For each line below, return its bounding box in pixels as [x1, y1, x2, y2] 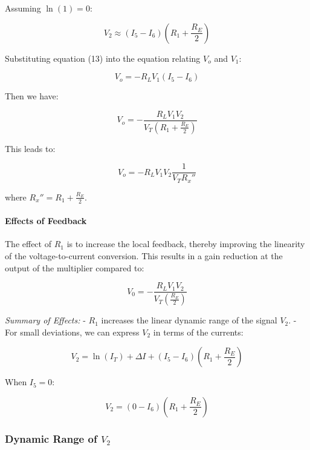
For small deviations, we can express [5, 325, 140, 338]
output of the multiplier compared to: [5, 261, 144, 274]
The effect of [5, 237, 51, 250]
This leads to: [5, 142, 56, 154]
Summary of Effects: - [5, 314, 86, 326]
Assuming [5, 2, 41, 14]
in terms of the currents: [153, 325, 244, 338]
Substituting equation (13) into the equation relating [5, 51, 201, 64]
